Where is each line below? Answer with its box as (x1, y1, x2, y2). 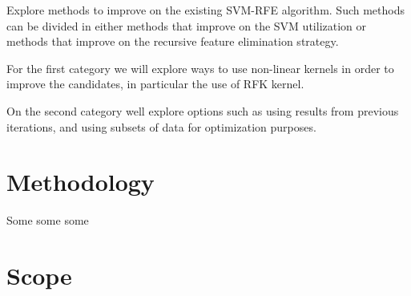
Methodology (6, 165, 155, 198)
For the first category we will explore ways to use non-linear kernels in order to (6, 59, 394, 76)
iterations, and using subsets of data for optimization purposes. (6, 118, 316, 135)
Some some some (6, 212, 89, 229)
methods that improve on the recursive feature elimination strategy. (6, 33, 339, 50)
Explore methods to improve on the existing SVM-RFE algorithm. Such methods (6, 2, 405, 18)
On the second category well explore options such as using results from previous (6, 102, 399, 119)
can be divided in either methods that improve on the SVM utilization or (6, 17, 367, 34)
